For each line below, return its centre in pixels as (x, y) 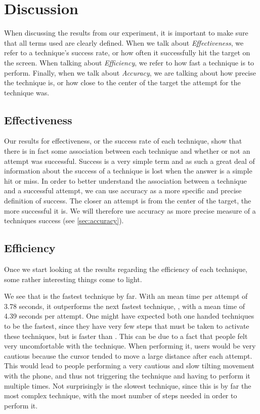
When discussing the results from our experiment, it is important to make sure (126, 33)
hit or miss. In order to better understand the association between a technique (125, 180)
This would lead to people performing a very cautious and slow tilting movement (129, 366)
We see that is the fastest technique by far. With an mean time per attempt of (126, 296)
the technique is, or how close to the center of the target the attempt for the (122, 82)
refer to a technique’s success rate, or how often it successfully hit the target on (127, 53)
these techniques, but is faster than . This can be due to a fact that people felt (126, 336)
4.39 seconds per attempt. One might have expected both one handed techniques (129, 316)
